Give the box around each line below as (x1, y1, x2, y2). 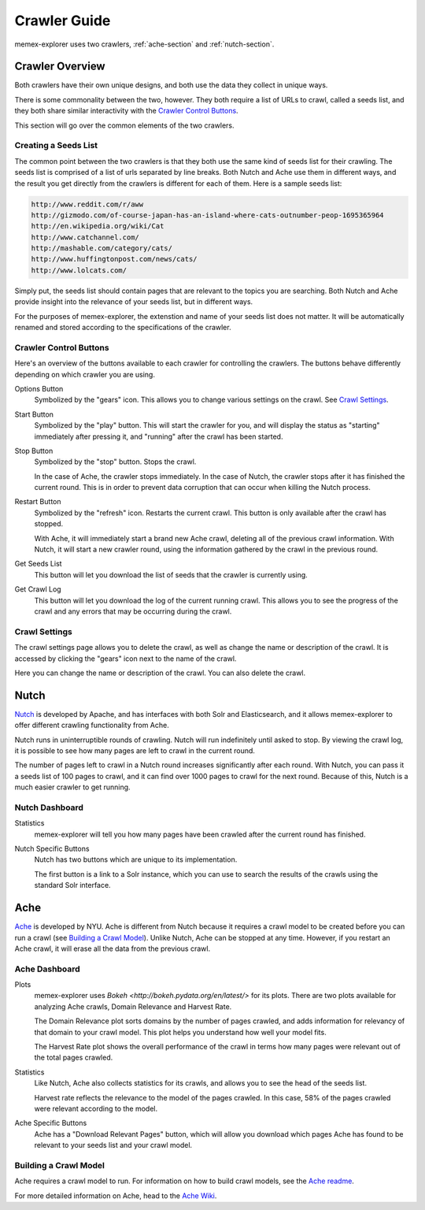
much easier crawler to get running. (14, 782, 131, 792)
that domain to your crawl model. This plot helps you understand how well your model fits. (34, 1027, 327, 1037)
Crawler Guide (14, 12, 111, 29)
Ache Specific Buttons (14, 1119, 87, 1128)
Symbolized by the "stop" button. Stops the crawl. (34, 457, 197, 466)
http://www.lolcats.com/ (31, 265, 128, 275)
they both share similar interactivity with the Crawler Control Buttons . (14, 106, 239, 116)
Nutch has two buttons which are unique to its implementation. (34, 855, 238, 864)
